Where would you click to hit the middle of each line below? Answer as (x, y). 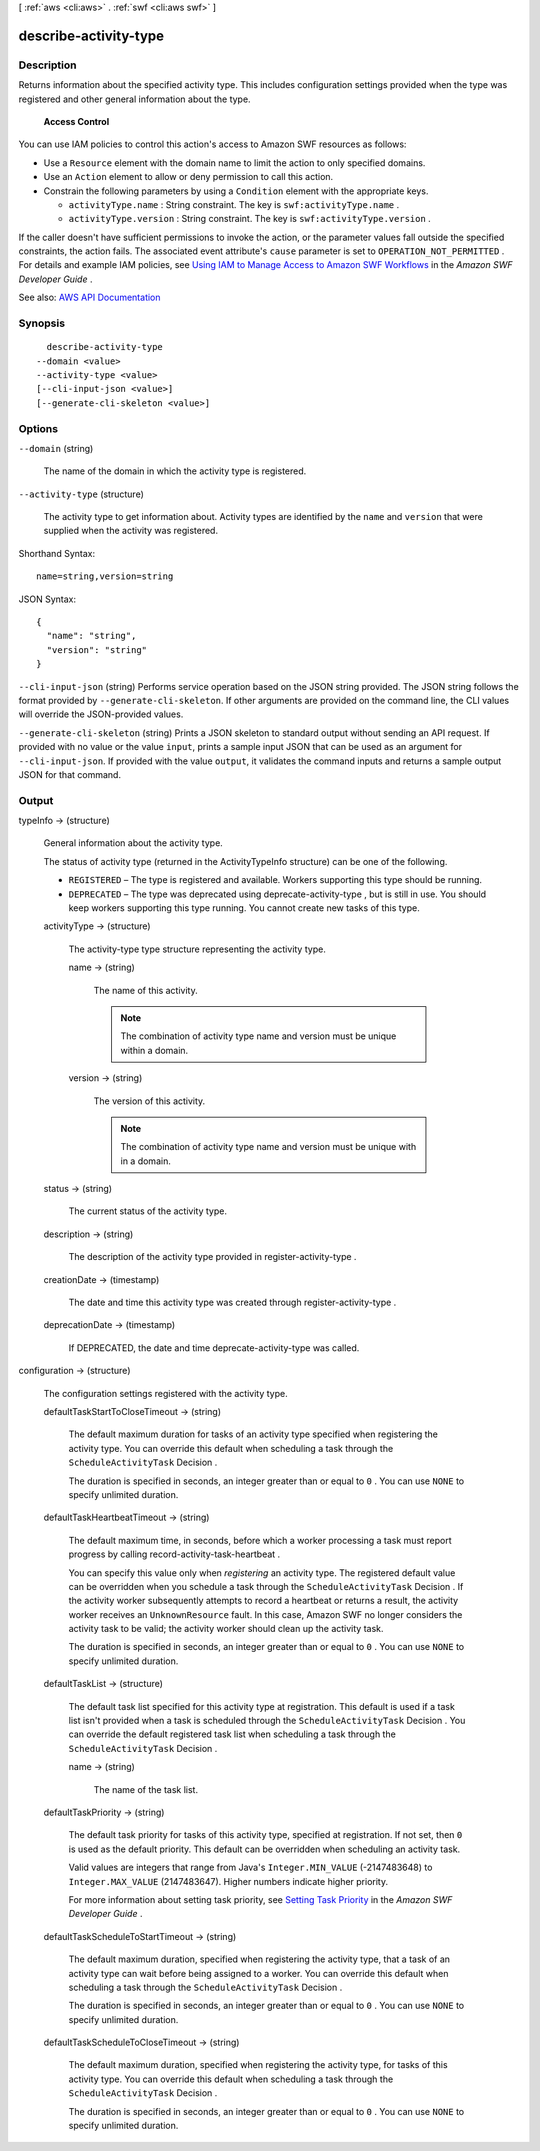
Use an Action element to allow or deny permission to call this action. (188, 177)
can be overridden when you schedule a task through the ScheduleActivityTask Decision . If (266, 1586)
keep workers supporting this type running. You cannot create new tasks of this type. (244, 908)
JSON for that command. (70, 774)
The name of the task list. (146, 1789)
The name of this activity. (146, 990)
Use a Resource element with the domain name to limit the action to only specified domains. (234, 162)
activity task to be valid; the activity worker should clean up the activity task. (226, 1629)
